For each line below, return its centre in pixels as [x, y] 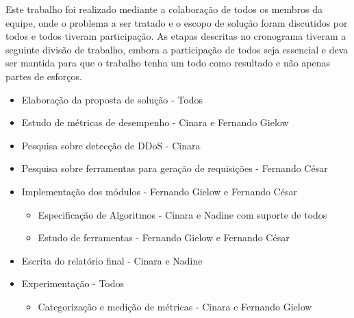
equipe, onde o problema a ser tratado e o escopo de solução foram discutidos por [177, 22]
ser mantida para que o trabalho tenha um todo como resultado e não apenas [168, 63]
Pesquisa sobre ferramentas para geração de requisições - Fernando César [175, 168]
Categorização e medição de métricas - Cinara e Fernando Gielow [175, 306]
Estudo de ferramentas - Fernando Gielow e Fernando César [164, 237]
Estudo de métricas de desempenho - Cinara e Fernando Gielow [155, 122]
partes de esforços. [44, 76]
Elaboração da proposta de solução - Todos [112, 99]
